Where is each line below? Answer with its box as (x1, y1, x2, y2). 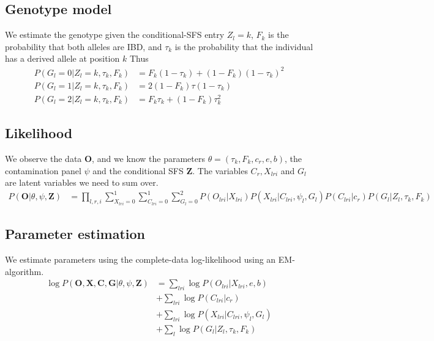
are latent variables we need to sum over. (5, 176, 159, 189)
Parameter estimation (5, 224, 146, 243)
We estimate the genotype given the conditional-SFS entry (5, 28, 225, 41)
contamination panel (5, 164, 81, 177)
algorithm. (5, 265, 44, 277)
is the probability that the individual (174, 40, 313, 53)
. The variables (192, 164, 248, 177)
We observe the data (5, 152, 82, 165)
